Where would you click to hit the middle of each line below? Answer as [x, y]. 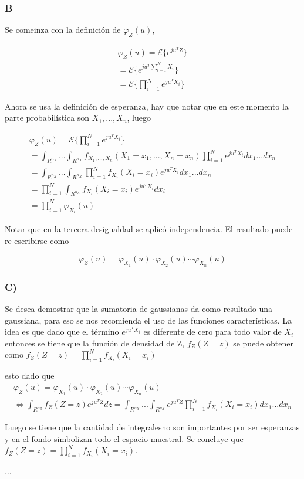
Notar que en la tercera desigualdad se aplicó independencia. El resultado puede [149, 229]
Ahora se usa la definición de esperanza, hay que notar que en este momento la [147, 106]
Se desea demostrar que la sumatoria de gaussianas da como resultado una [139, 308]
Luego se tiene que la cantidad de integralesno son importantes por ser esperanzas [152, 427]
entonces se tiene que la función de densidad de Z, [95, 343]
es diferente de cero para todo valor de [212, 332]
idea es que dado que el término [62, 332]
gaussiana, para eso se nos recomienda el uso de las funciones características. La [148, 320]
